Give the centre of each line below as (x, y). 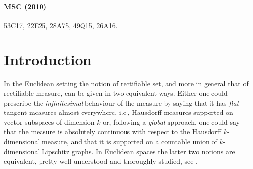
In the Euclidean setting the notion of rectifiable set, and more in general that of (126, 83)
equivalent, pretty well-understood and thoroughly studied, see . (101, 161)
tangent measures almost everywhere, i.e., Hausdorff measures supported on (119, 112)
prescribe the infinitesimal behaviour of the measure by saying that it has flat (122, 102)
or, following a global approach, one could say (171, 122)
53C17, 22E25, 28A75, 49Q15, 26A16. (61, 25)
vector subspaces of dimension (49, 122)
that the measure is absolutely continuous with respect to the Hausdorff (113, 132)
